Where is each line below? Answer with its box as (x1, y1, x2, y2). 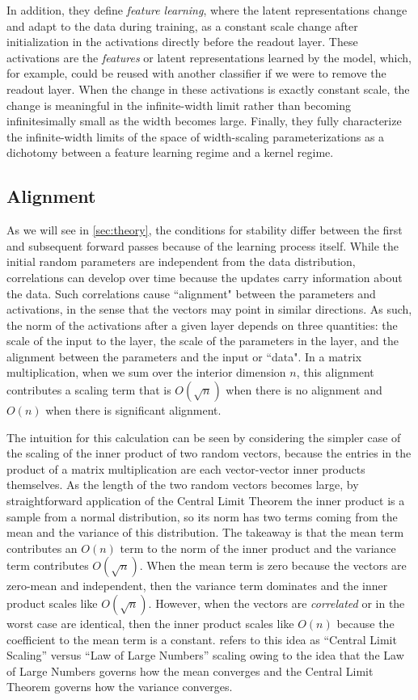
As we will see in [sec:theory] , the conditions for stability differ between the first (6, 221, 403, 238)
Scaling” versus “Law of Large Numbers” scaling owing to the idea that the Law (6, 647, 404, 664)
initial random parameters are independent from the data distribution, (6, 253, 356, 270)
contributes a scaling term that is (6, 382, 171, 398)
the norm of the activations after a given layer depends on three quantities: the (6, 316, 398, 333)
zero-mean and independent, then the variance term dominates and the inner (6, 577, 388, 594)
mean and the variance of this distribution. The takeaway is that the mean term (6, 524, 404, 541)
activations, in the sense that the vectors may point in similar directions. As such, (6, 301, 412, 318)
